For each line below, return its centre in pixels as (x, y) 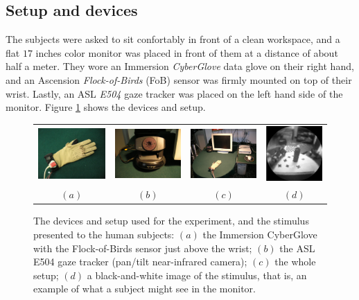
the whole (295, 262)
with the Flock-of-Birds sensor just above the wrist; (143, 248)
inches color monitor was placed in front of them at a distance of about (187, 52)
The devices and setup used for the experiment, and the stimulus (171, 221)
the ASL (297, 248)
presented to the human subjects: (104, 234)
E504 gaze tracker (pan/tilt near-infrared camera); (140, 262)
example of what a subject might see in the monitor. (145, 289)
